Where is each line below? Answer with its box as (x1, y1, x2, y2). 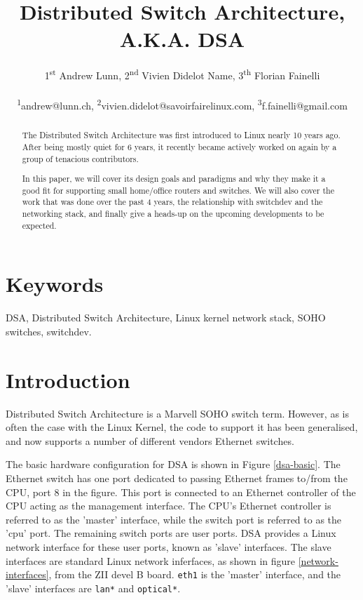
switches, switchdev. (6, 324, 92, 338)
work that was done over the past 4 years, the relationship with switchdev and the (22, 196, 323, 208)
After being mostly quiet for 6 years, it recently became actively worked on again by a (22, 140, 337, 152)
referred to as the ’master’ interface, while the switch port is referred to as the (6, 512, 342, 526)
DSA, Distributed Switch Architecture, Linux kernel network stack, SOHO (6, 310, 326, 325)
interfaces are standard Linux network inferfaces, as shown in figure (6, 553, 296, 568)
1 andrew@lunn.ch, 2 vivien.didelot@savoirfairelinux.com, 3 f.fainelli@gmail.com (17, 96, 348, 112)
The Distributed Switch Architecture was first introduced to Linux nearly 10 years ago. (22, 129, 341, 141)
